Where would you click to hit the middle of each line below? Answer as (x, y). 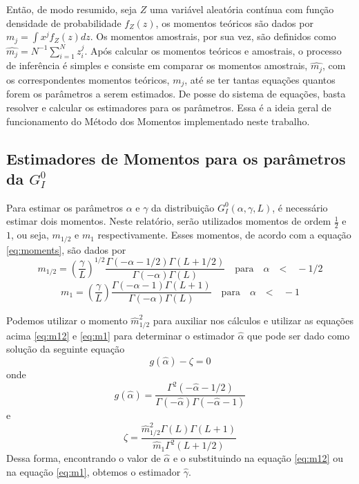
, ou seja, (30, 235)
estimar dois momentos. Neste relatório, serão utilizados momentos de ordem (169, 221)
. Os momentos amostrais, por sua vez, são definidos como (213, 36)
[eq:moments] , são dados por (66, 249)
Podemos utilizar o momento (67, 320)
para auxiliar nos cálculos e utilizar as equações (253, 320)
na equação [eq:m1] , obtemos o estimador (94, 471)
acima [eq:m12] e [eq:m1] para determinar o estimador (120, 335)
